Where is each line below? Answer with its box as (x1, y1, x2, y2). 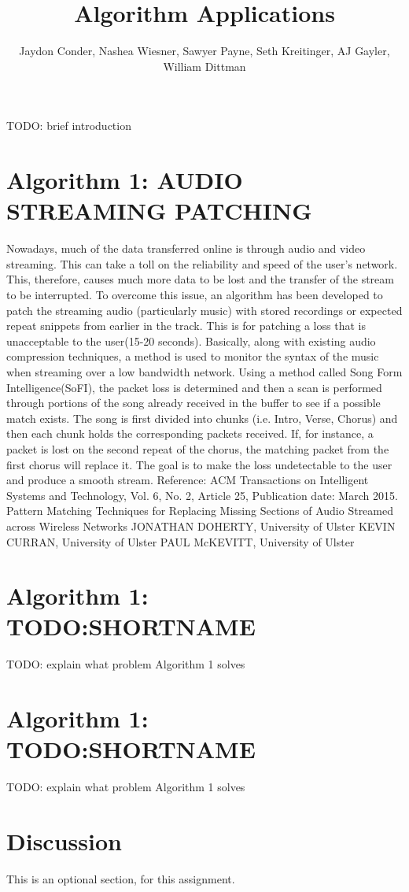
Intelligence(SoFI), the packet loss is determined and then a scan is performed (6, 379, 382, 395)
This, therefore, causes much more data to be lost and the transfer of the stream (6, 271, 394, 287)
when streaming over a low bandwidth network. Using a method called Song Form (6, 363, 403, 379)
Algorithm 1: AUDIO (6, 164, 243, 196)
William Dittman (163, 57, 246, 74)
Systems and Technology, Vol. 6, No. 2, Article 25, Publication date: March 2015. (6, 487, 398, 503)
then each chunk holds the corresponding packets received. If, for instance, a (6, 425, 374, 442)
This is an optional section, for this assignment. (6, 871, 235, 887)
